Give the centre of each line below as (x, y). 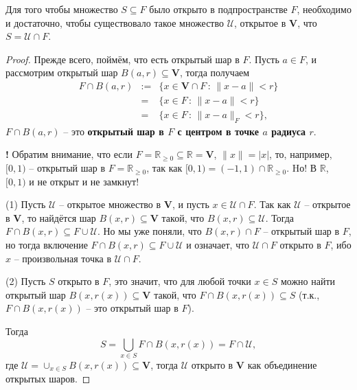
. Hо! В (302, 168)
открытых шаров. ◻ (48, 378)
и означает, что (218, 245)
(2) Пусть (26, 281)
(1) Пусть (26, 204)
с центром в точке (218, 131)
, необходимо (324, 9)
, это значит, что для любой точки (180, 281)
